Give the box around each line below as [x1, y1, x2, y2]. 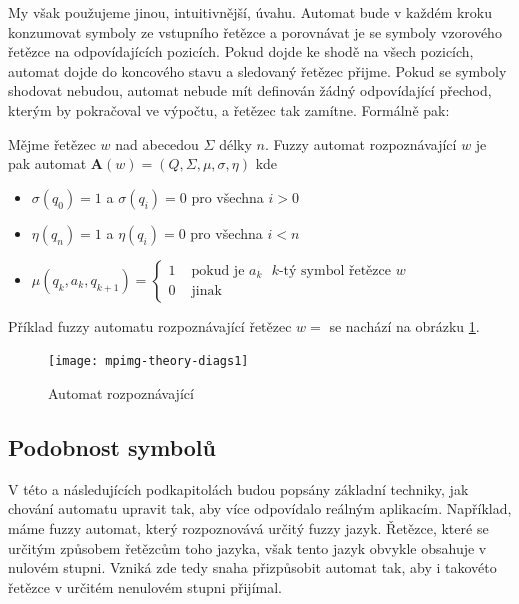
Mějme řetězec [8, 133, 96, 154]
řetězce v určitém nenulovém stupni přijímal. [8, 576, 282, 597]
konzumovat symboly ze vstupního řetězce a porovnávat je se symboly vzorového [8, 21, 502, 42]
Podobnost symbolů [8, 431, 216, 462]
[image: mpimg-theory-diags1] [48, 354, 249, 369]
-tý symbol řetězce [278, 264, 391, 279]
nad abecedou [115, 133, 199, 154]
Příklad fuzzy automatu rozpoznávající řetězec [8, 315, 292, 336]
